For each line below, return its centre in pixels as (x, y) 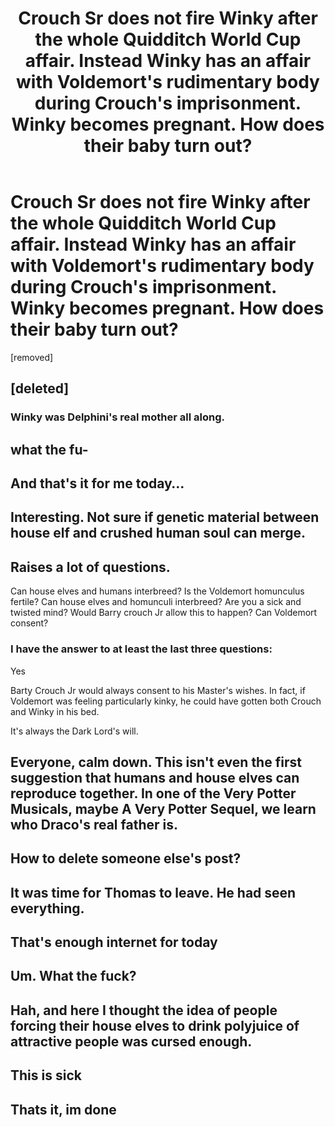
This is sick (46, 1075)
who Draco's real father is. (94, 824)
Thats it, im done (63, 1109)
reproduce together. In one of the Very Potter (153, 793)
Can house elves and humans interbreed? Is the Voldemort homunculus (157, 591)
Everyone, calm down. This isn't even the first (156, 762)
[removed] (32, 357)
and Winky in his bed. (55, 711)
